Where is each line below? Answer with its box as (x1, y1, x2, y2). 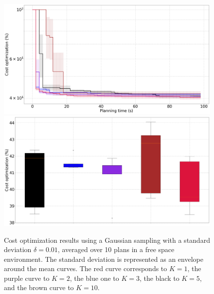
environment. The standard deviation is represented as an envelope (4, 254, 203, 264)
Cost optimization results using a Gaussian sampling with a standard (4, 235, 210, 245)
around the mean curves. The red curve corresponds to (4, 263, 167, 274)
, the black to (139, 273, 179, 283)
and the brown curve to (4, 282, 74, 293)
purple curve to (4, 273, 50, 283)
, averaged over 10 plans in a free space (57, 244, 175, 255)
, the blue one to (70, 273, 119, 283)
